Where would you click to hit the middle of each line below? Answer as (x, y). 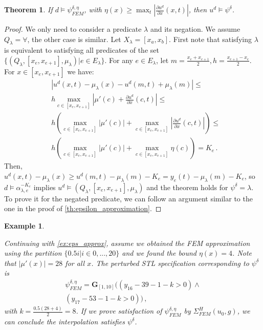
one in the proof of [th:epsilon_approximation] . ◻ (83, 208)
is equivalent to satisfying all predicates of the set (82, 50)
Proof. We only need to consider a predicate (73, 29)
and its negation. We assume (195, 29)
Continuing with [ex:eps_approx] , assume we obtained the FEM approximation (127, 243)
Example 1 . (24, 225)
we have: (81, 71)
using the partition (33, 253)
